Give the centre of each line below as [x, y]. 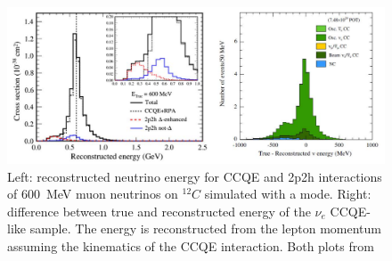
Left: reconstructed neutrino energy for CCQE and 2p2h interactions [195, 176]
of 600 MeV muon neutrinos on [93, 194]
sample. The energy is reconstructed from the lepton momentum [205, 228]
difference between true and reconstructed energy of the [159, 211]
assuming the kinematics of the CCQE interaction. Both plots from [191, 245]
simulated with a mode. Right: [288, 194]
